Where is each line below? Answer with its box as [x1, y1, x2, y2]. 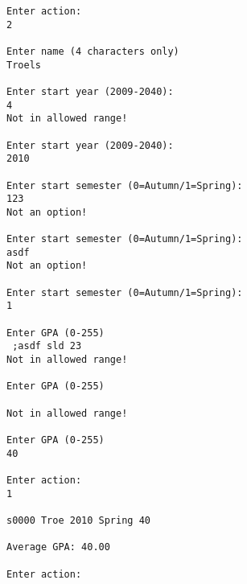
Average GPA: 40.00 [6, 541, 110, 553]
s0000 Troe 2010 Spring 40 [6, 514, 150, 526]
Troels [6, 59, 41, 71]
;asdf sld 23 [12, 340, 82, 352]
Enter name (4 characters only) [6, 45, 179, 57]
